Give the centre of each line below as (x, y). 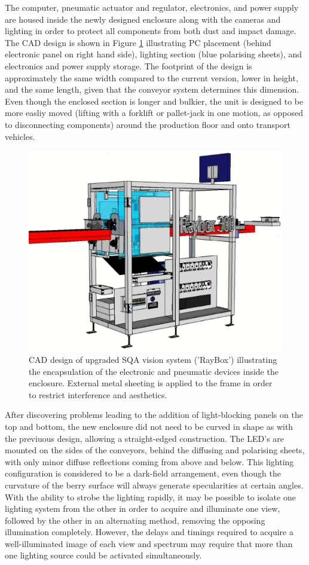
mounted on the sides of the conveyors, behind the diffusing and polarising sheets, (155, 450)
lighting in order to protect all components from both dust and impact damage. (151, 31)
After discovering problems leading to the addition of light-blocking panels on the (154, 415)
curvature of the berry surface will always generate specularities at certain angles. (154, 485)
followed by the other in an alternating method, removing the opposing (135, 520)
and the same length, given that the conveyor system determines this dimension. (152, 89)
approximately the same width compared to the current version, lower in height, (152, 77)
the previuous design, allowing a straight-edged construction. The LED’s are (145, 438)
